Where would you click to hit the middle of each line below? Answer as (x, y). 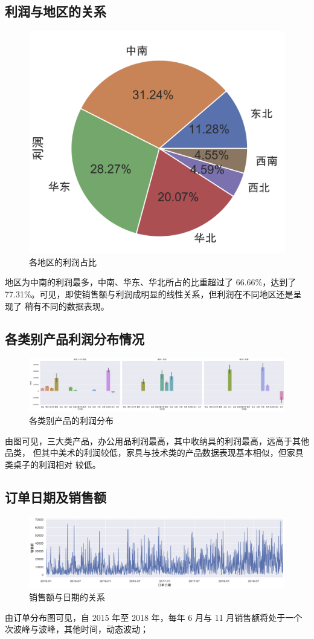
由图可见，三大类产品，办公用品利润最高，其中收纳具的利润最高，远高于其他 (157, 440)
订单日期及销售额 (56, 497)
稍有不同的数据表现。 (67, 306)
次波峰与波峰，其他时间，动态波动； (77, 629)
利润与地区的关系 (56, 11)
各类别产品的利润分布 (71, 420)
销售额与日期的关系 (67, 597)
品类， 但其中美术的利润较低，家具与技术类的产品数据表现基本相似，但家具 (154, 452)
